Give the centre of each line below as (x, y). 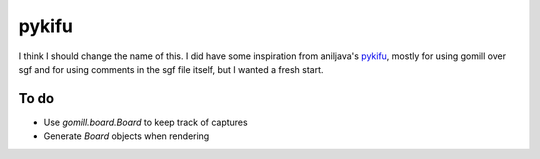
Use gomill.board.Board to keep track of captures (146, 122)
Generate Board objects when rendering (126, 136)
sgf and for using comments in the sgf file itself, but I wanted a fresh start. (171, 69)
